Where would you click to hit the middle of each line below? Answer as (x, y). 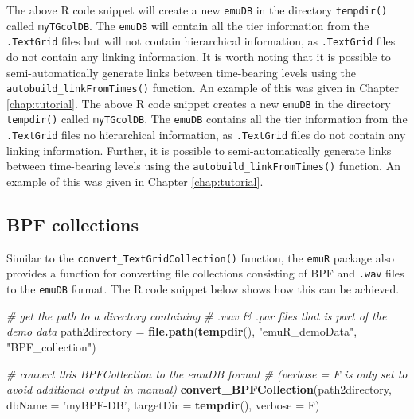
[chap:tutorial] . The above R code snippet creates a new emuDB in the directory (199, 103)
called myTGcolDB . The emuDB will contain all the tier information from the (188, 25)
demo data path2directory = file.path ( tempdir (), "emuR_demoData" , (182, 331)
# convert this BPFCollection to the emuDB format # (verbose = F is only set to (207, 373)
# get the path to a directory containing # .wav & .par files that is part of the (197, 315)
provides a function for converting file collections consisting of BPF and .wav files (205, 273)
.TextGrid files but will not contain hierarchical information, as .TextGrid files (201, 41)
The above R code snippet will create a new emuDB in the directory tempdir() (197, 10)
